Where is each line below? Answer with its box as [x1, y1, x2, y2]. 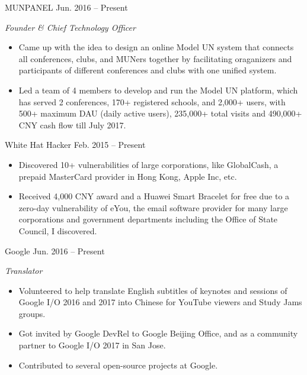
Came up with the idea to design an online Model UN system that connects [18, 41, 294, 53]
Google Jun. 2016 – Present [5, 244, 105, 257]
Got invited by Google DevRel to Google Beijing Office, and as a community [18, 327, 298, 340]
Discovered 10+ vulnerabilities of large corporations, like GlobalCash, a [18, 158, 279, 170]
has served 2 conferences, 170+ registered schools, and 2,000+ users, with [18, 95, 286, 108]
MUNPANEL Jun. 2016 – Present [5, 1, 128, 13]
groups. [18, 307, 46, 319]
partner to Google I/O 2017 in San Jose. [18, 339, 166, 351]
